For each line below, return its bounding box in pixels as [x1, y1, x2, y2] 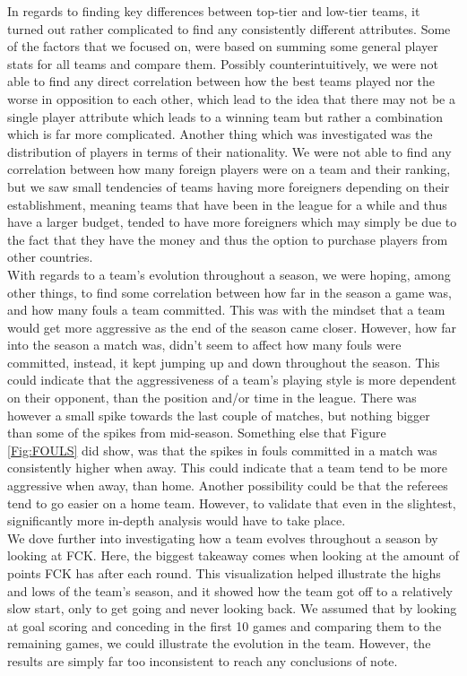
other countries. [7, 247, 93, 266]
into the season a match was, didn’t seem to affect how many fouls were [7, 335, 402, 354]
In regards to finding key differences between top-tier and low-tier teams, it [7, 2, 420, 20]
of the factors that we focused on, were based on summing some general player [7, 37, 438, 56]
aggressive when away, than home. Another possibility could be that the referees [7, 476, 448, 495]
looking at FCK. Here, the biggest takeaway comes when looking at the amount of [7, 546, 459, 565]
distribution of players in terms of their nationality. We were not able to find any [7, 142, 452, 160]
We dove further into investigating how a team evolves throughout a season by [7, 528, 438, 547]
